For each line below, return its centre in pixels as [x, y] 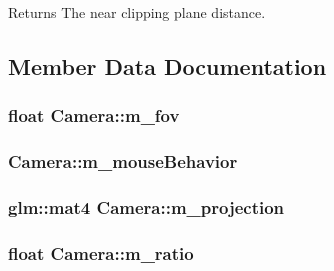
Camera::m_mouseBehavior [123, 161]
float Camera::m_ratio [101, 252]
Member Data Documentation [167, 65]
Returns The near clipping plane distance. [137, 12]
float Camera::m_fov [94, 115]
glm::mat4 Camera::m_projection [146, 206]
